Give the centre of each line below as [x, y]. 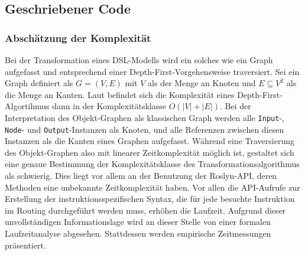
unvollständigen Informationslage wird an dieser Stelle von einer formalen [138, 222]
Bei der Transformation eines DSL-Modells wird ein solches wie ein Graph [139, 60]
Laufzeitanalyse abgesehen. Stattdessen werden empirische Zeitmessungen [138, 233]
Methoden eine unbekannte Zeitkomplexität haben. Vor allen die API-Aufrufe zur [152, 187]
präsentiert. [25, 245]
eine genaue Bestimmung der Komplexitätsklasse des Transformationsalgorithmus [152, 164]
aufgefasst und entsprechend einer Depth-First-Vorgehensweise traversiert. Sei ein [152, 71]
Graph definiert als [39, 83]
